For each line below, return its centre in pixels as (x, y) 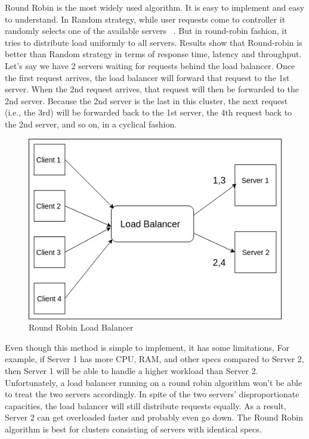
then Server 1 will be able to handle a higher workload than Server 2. (132, 370)
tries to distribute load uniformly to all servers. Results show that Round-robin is (154, 42)
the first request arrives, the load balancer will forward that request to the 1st (147, 77)
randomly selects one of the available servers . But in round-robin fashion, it (146, 31)
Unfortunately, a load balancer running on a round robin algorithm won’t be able (154, 382)
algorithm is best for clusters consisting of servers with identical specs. (133, 429)
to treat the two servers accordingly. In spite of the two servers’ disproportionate (152, 394)
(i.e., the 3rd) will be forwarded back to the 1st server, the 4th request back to (149, 112)
